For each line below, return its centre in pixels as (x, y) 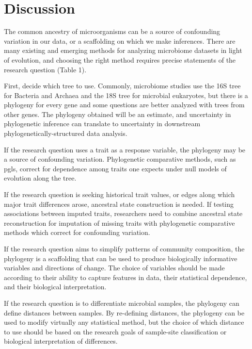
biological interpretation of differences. (61, 341)
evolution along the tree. (40, 178)
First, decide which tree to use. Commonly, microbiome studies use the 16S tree (122, 86)
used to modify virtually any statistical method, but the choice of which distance (124, 322)
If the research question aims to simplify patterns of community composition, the (124, 249)
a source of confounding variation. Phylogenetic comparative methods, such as (120, 159)
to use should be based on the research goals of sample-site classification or (115, 331)
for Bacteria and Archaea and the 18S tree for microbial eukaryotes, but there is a (126, 95)
